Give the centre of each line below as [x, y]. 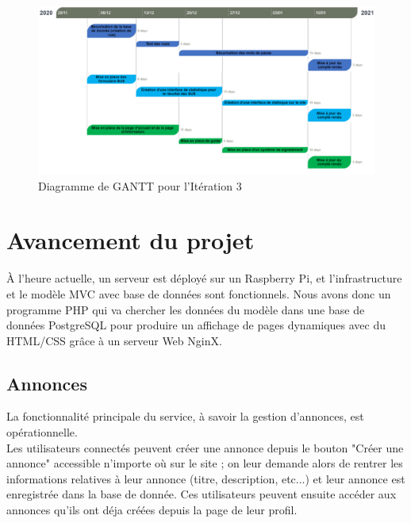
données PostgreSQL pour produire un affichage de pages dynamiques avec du [196, 325]
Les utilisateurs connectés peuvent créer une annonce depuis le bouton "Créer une [205, 447]
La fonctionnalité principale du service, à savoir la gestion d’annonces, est [185, 416]
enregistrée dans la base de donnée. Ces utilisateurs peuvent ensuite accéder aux [202, 494]
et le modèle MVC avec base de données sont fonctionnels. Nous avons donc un [199, 293]
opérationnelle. [42, 432]
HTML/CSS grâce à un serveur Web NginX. [114, 340]
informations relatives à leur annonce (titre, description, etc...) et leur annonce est [206, 478]
